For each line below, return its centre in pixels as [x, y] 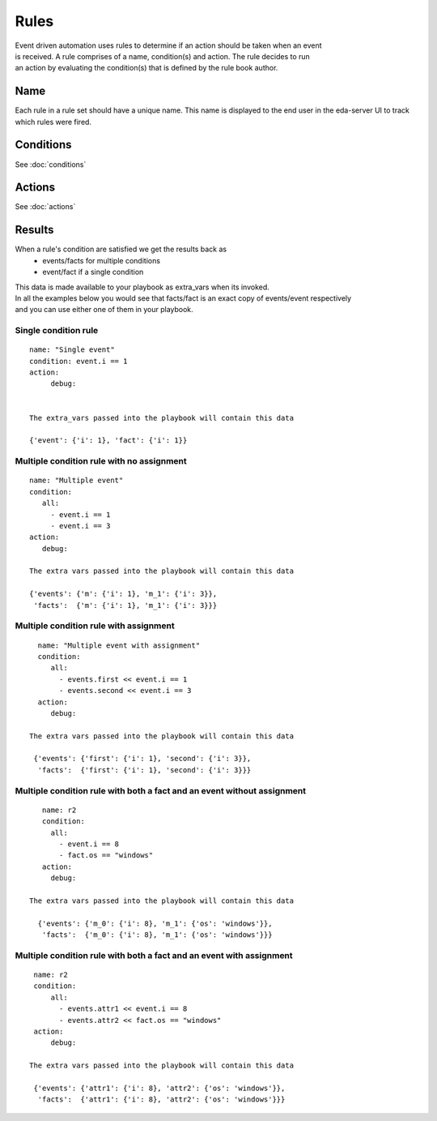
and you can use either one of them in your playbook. [104, 310]
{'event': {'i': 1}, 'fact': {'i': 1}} [108, 441]
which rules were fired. [53, 122]
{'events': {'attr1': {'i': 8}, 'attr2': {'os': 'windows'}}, [159, 1088]
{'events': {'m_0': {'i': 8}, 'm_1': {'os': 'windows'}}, [155, 923]
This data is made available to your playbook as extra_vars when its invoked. [142, 287]
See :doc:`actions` [45, 207]
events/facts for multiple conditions [102, 260]
